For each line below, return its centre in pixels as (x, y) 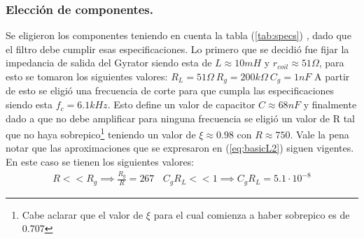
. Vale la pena (320, 134)
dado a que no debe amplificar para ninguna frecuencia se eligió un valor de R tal (180, 118)
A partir (332, 76)
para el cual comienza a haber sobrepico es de (252, 214)
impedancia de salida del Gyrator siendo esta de (109, 63)
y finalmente (330, 104)
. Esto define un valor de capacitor (181, 104)
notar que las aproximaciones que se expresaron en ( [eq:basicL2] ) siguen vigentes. (180, 148)
